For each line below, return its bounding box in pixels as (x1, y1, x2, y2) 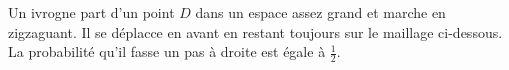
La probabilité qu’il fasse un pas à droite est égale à (8, 41, 326, 62)
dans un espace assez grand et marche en (195, 2, 446, 22)
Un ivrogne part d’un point (8, 2, 175, 22)
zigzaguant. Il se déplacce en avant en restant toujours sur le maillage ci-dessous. (8, 21, 503, 42)
